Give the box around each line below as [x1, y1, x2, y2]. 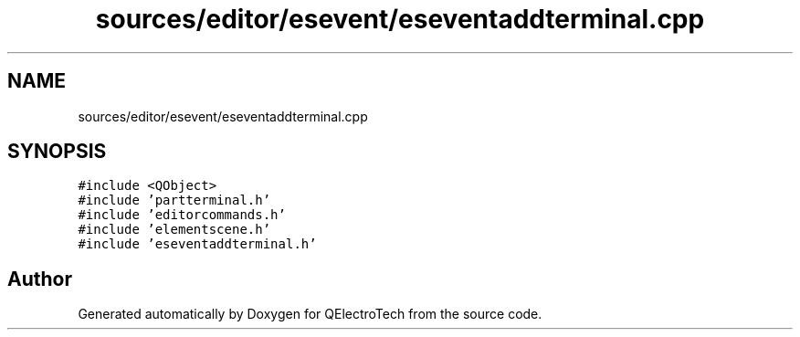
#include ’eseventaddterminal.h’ [78, 237, 317, 252]
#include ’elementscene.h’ [78, 222, 271, 237]
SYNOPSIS [7, 140, 107, 163]
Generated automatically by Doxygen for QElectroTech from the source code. [78, 306, 542, 322]
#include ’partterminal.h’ [78, 193, 271, 208]
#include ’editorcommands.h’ [78, 207, 286, 223]
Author [7, 267, 72, 290]
